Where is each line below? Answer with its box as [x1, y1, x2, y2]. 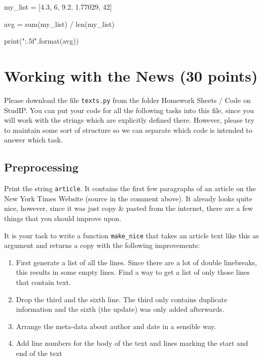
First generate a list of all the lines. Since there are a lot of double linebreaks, [16, 257, 257, 267]
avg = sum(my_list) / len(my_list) [4, 18, 115, 29]
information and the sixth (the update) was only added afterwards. [16, 304, 224, 314]
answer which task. [4, 134, 63, 145]
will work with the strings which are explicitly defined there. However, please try [4, 115, 254, 125]
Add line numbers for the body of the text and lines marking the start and [16, 338, 248, 348]
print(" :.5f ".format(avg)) [4, 35, 79, 46]
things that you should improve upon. [4, 212, 122, 223]
